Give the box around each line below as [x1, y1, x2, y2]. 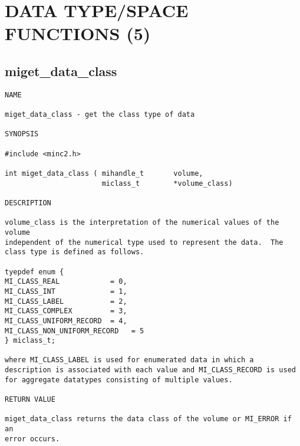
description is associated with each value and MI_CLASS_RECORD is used [5, 366, 296, 375]
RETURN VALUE [5, 395, 55, 404]
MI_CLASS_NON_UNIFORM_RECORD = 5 [5, 326, 144, 335]
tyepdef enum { [5, 267, 64, 276]
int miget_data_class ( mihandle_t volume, [5, 169, 203, 178]
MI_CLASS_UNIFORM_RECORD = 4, [5, 316, 127, 325]
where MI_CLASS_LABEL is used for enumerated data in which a [5, 356, 254, 365]
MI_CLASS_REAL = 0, [5, 277, 127, 286]
